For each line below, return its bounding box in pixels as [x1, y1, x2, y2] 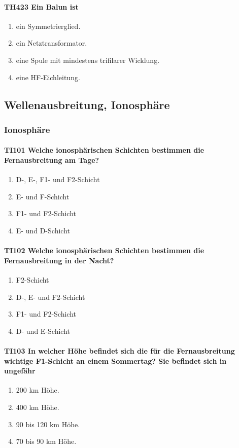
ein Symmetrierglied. [16, 20, 81, 31]
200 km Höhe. [16, 385, 59, 395]
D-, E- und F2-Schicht [16, 291, 85, 302]
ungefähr [4, 365, 36, 376]
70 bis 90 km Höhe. [16, 436, 77, 446]
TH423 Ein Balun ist [4, 1, 79, 12]
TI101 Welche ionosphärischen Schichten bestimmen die [4, 145, 204, 155]
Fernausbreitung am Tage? [4, 154, 99, 165]
